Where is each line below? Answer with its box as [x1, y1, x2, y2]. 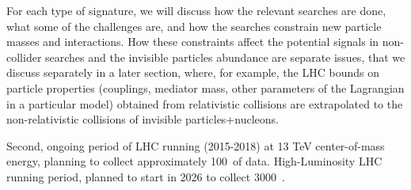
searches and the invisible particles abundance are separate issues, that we [45, 48, 405, 65]
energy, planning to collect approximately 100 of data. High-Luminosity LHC [6, 153, 382, 169]
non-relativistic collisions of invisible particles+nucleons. [6, 111, 279, 127]
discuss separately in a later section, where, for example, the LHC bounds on [6, 64, 379, 81]
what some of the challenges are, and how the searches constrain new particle [6, 17, 382, 34]
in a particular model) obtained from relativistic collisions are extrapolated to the [6, 95, 403, 112]
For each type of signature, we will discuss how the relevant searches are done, [6, 2, 386, 18]
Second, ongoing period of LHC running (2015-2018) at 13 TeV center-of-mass [6, 137, 385, 154]
